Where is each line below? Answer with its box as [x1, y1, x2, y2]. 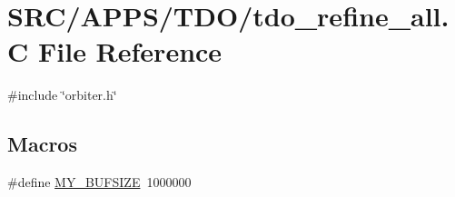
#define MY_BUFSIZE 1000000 [7, 172, 192, 192]
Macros [7, 130, 77, 158]
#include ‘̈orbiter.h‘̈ [7, 85, 117, 104]
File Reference [37, 33, 223, 70]
